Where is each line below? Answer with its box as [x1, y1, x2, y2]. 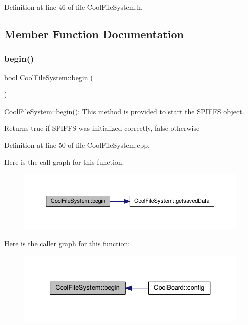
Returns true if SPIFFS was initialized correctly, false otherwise [4, 123, 200, 133]
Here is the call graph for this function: [4, 156, 124, 167]
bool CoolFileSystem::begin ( [4, 72, 93, 82]
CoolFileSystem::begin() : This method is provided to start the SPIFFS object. [4, 105, 244, 116]
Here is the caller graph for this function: [4, 238, 130, 249]
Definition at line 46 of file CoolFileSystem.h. [4, 2, 143, 12]
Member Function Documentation [4, 26, 184, 41]
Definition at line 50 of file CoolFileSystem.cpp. [4, 139, 150, 150]
